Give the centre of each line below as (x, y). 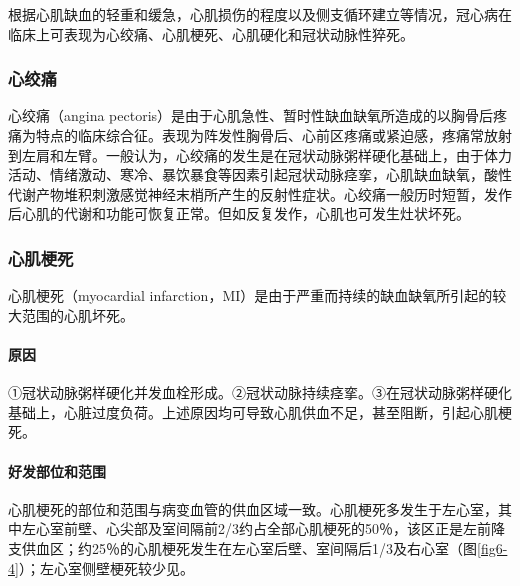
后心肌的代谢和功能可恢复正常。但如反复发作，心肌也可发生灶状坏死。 (239, 213)
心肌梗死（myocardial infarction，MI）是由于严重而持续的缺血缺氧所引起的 (250, 295)
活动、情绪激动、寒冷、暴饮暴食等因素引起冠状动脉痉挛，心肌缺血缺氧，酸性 (260, 174)
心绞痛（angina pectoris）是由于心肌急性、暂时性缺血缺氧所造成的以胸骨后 (251, 115)
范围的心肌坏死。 (77, 314)
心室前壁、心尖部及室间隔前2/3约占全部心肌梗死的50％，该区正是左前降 (270, 528)
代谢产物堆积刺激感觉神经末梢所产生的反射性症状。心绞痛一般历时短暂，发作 (260, 193)
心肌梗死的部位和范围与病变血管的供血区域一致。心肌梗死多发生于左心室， (253, 508)
